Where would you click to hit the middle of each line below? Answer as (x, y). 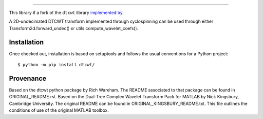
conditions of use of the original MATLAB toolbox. (59, 110)
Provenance (28, 78)
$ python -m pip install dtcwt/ (56, 65)
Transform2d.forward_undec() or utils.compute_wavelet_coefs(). (74, 28)
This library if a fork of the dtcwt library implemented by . (66, 13)
